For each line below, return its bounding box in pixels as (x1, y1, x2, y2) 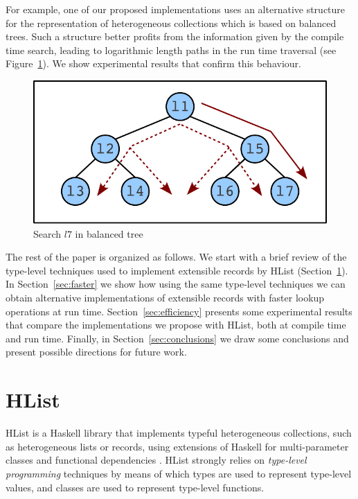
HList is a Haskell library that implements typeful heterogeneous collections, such (6, 426, 352, 440)
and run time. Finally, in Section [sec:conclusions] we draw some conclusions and (6, 331, 349, 345)
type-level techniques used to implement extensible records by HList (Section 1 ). (6, 263, 348, 277)
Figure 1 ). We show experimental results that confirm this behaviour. (6, 56, 301, 71)
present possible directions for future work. (6, 344, 187, 359)
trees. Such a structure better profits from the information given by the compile (6, 29, 344, 44)
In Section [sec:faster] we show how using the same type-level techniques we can (6, 277, 346, 291)
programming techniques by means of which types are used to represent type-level (6, 466, 352, 480)
